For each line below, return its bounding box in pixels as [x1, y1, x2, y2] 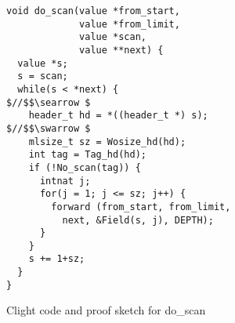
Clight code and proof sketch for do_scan [6, 302, 206, 318]
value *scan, [79, 31, 146, 43]
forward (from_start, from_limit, [51, 201, 231, 212]
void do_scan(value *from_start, [6, 5, 180, 16]
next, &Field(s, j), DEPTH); [62, 214, 214, 226]
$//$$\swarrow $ [6, 122, 91, 134]
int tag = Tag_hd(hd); [28, 149, 146, 161]
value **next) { [79, 44, 164, 56]
